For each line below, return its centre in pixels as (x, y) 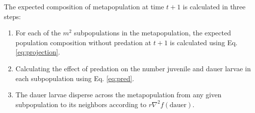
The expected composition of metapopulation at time (84, 6)
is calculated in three (214, 6)
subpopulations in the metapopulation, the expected (153, 33)
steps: (13, 16)
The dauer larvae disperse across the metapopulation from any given (118, 95)
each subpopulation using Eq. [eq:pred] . (75, 78)
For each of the (38, 33)
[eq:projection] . (38, 52)
